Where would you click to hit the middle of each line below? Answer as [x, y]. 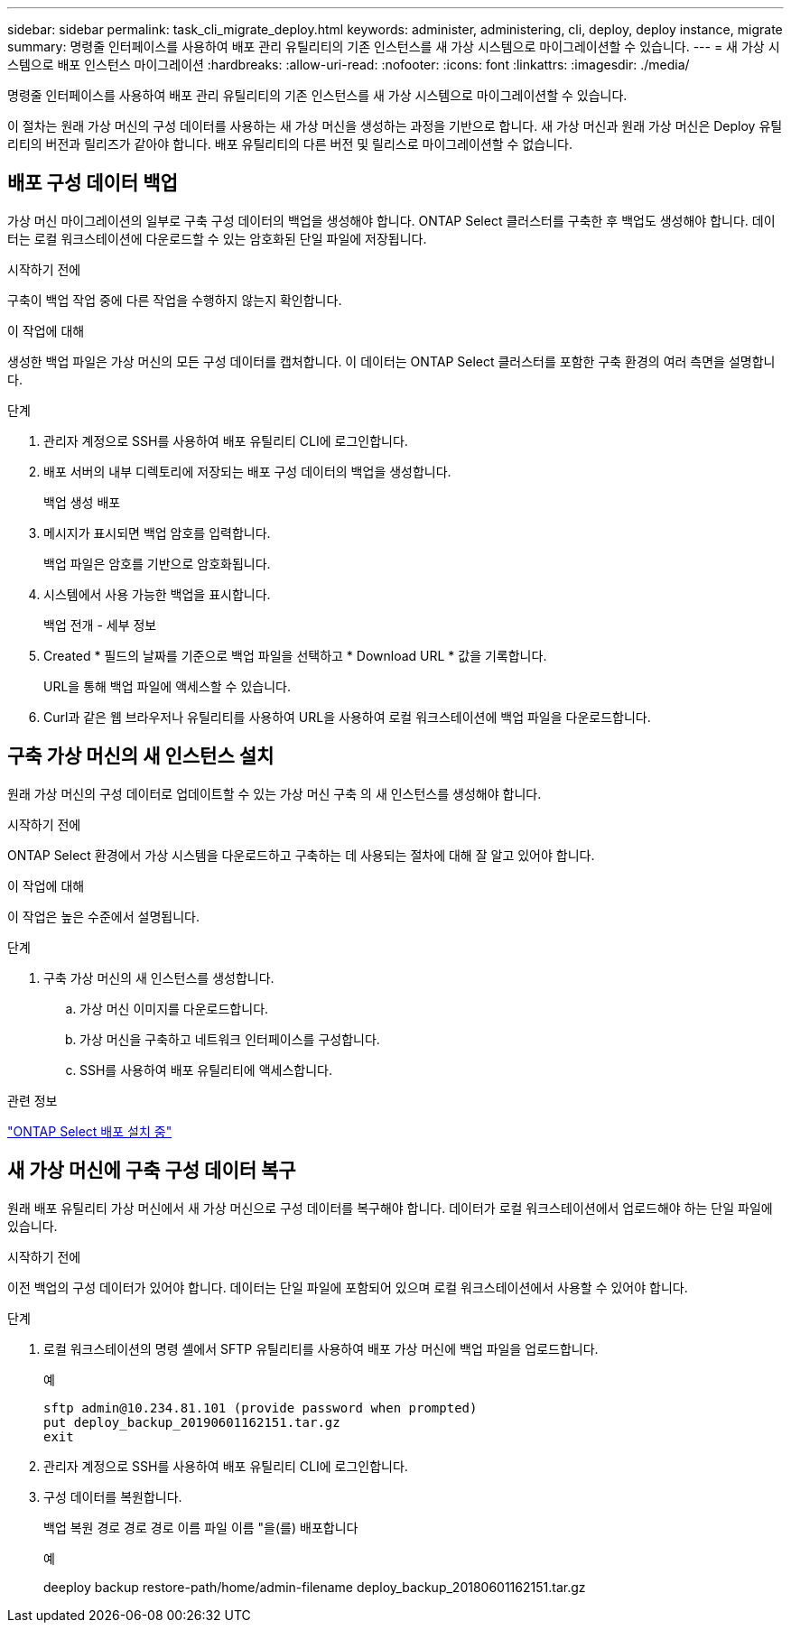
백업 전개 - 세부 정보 [100, 625]
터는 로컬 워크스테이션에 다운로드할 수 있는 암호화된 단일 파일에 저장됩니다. [217, 238]
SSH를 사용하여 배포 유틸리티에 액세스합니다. [206, 1070]
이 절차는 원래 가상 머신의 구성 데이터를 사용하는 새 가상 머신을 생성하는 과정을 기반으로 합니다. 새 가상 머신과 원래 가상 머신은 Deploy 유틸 [395, 126]
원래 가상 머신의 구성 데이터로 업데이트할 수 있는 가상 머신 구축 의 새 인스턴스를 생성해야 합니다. [275, 793]
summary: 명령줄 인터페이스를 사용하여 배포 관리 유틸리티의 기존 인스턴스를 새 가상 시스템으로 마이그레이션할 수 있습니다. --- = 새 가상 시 [394, 46]
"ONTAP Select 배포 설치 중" [90, 1131]
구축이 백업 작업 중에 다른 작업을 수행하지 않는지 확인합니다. [175, 300]
